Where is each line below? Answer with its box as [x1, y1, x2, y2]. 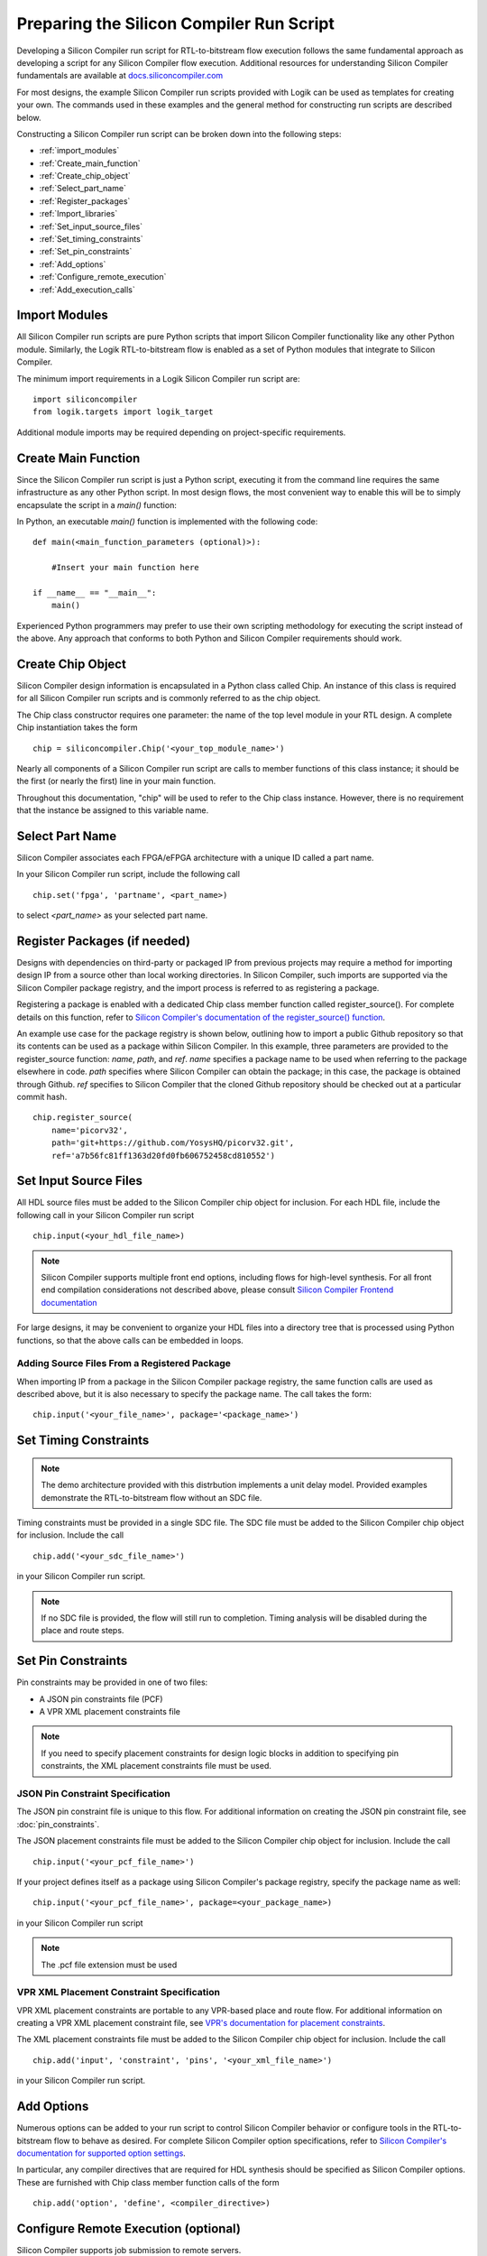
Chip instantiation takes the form [16, 722, 138, 733]
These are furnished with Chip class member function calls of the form [16, 2177, 280, 2187]
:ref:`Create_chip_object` [39, 171, 131, 181]
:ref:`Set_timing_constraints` [39, 234, 143, 245]
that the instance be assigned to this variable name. [16, 805, 209, 816]
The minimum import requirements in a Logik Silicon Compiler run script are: [16, 373, 301, 384]
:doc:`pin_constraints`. [16, 1818, 99, 1829]
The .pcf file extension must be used [41, 1959, 178, 1970]
